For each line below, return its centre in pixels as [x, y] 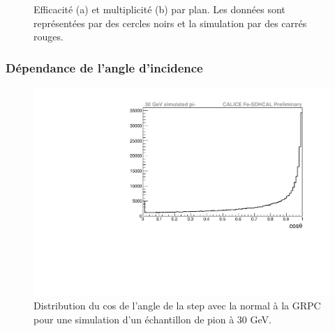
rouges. [49, 37]
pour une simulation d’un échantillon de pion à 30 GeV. [152, 319]
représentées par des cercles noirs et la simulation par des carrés [170, 23]
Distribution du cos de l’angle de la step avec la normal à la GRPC [177, 306]
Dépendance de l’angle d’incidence [104, 67]
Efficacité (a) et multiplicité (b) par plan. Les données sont [159, 9]
